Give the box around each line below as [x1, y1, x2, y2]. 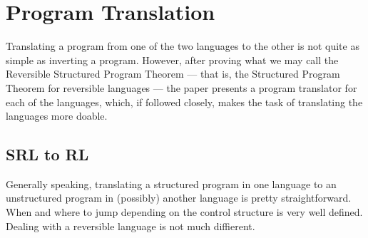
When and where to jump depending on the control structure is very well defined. [6, 205, 363, 219]
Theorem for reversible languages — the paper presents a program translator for [6, 80, 357, 95]
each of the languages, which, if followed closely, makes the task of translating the [6, 94, 363, 109]
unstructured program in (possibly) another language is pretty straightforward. [6, 190, 352, 205]
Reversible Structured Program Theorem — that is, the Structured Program [6, 66, 340, 81]
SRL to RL [6, 143, 89, 165]
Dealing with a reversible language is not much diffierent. [6, 218, 255, 233]
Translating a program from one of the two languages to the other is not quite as [6, 38, 359, 53]
